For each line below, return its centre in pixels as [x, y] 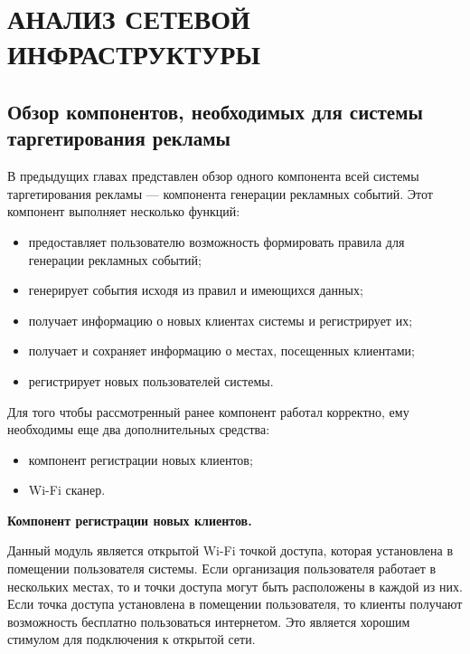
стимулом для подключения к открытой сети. [132, 639]
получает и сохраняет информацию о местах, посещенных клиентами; [221, 351]
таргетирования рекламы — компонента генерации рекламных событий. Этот [220, 193]
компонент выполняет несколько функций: [124, 211]
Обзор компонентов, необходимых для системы [215, 111]
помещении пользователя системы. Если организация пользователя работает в [222, 569]
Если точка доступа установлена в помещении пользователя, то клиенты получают [235, 604]
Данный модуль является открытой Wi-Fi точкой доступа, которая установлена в [230, 550]
